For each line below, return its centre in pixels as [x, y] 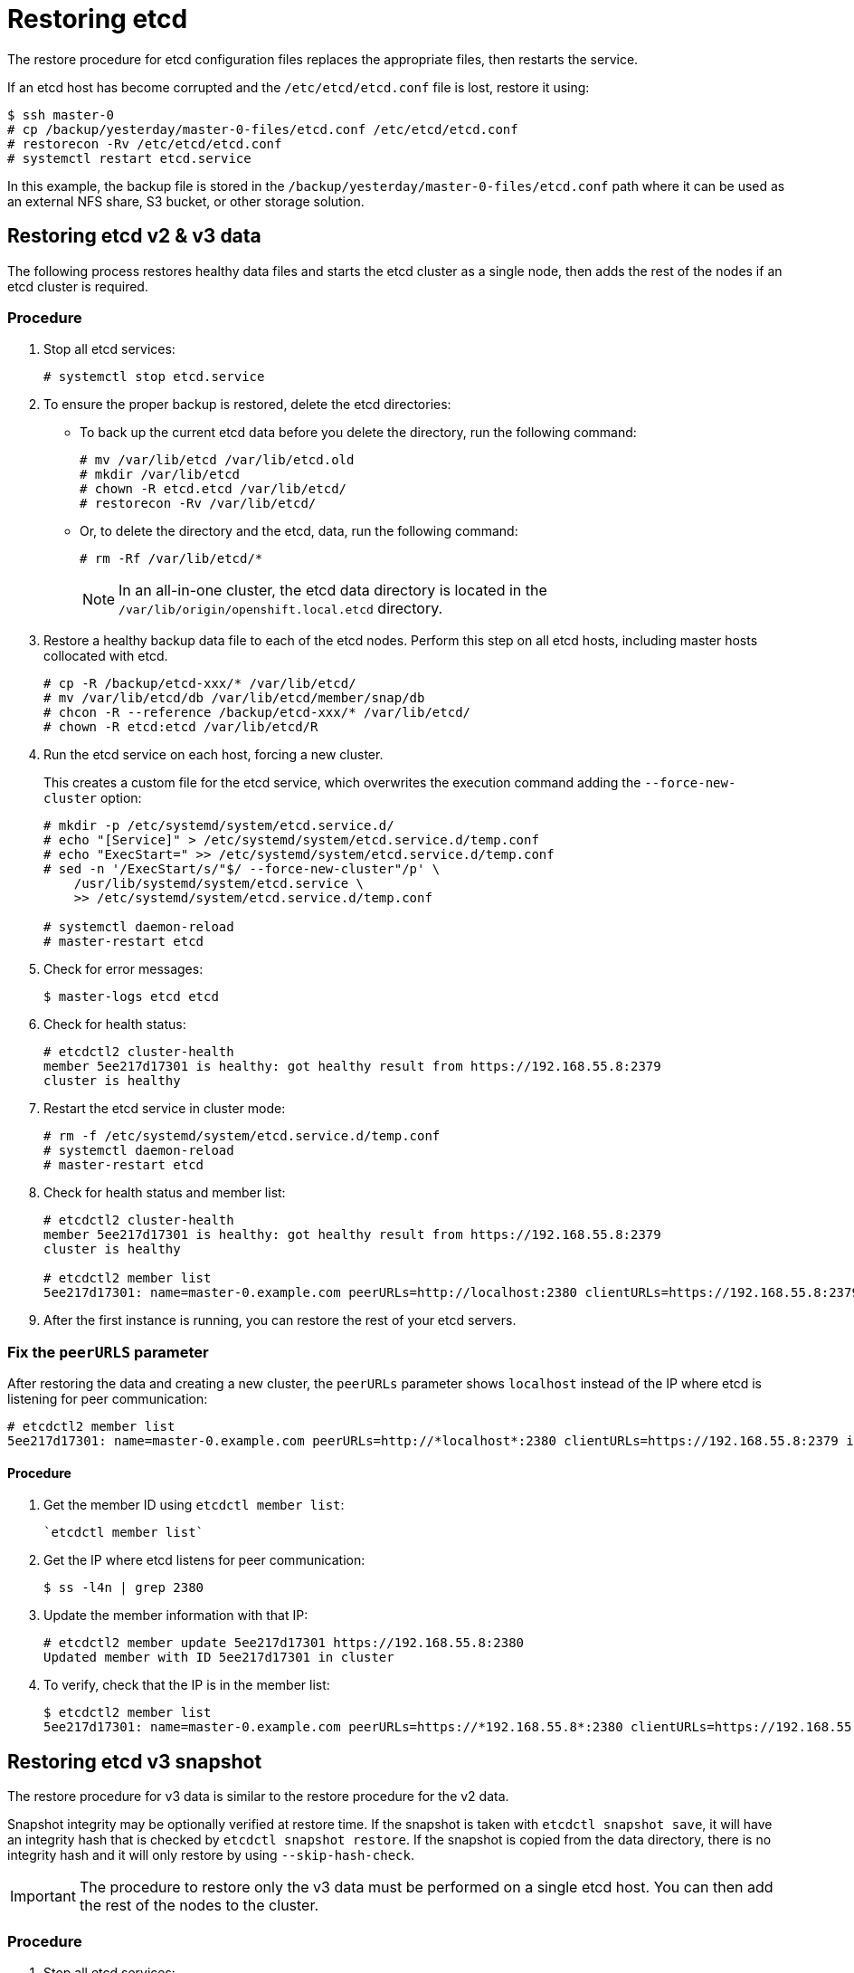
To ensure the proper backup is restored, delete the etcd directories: [247, 405]
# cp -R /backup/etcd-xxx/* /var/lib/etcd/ [200, 684]
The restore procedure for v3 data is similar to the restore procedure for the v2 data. [258, 1797]
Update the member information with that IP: [176, 1616]
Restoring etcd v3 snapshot [135, 1761]
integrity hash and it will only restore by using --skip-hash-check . [211, 1855]
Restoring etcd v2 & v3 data [134, 236]
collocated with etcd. [106, 656]
